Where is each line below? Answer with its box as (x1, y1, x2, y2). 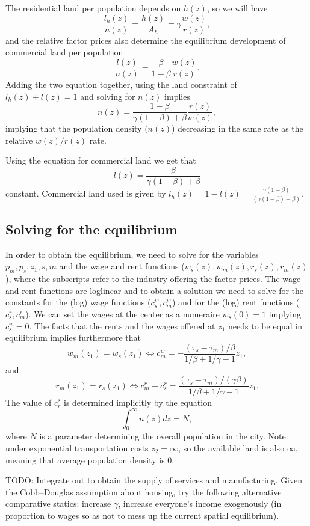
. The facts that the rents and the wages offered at (29, 319, 215, 332)
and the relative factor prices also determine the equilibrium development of (5, 34, 286, 46)
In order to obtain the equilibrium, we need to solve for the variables (5, 248, 259, 260)
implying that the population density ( (5, 122, 148, 135)
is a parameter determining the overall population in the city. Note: (39, 430, 288, 442)
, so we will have (206, 2, 268, 14)
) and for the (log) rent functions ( (172, 296, 300, 308)
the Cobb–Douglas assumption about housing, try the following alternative (5, 485, 282, 498)
